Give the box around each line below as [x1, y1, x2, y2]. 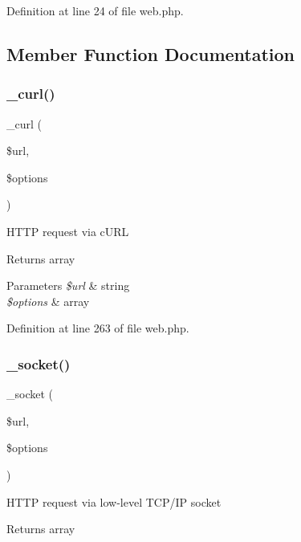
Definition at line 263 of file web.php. [6, 320, 189, 336]
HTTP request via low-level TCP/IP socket [6, 493, 222, 510]
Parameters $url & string [6, 277, 130, 294]
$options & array [6, 292, 90, 309]
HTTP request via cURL [6, 222, 129, 239]
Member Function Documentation [6, 41, 295, 66]
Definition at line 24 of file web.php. [6, 2, 184, 18]
